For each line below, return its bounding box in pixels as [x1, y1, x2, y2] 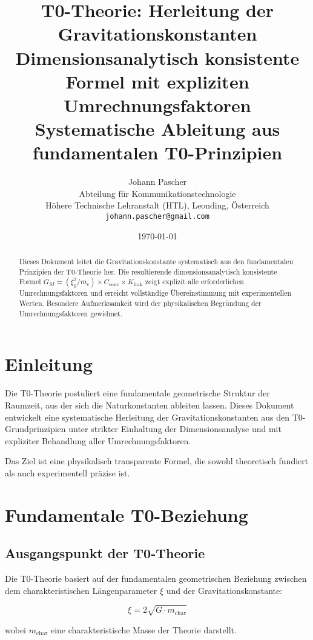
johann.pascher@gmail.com [105, 212, 209, 221]
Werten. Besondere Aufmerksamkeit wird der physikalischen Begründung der [19, 298, 262, 308]
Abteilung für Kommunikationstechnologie [79, 187, 236, 199]
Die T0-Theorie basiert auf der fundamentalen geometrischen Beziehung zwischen [5, 572, 307, 585]
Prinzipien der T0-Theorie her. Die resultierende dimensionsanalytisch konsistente [19, 266, 277, 276]
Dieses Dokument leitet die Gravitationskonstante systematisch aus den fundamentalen [19, 256, 294, 267]
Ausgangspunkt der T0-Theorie [5, 544, 205, 562]
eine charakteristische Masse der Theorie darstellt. [50, 623, 237, 636]
